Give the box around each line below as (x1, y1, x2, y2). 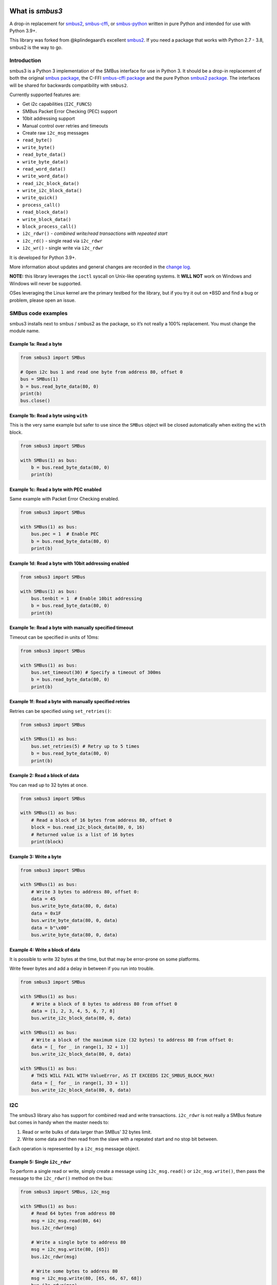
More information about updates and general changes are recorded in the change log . (9, 264, 191, 270)
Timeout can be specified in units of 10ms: (9, 634, 100, 640)
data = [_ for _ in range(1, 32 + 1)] (31, 1044, 129, 1050)
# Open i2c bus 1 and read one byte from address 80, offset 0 (20, 369, 183, 375)
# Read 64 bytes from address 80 (31, 1210, 115, 1217)
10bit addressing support (22, 116, 75, 122)
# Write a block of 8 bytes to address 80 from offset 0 (31, 1001, 177, 1007)
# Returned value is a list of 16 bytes (31, 832, 134, 837)
